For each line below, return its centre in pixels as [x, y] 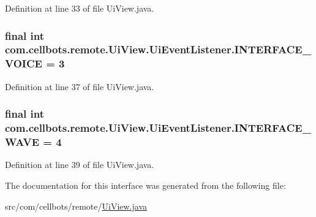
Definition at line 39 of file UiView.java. [80, 165]
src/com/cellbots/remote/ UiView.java [76, 206]
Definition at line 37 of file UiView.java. [80, 86]
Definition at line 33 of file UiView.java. [80, 8]
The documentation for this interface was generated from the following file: [145, 185]
